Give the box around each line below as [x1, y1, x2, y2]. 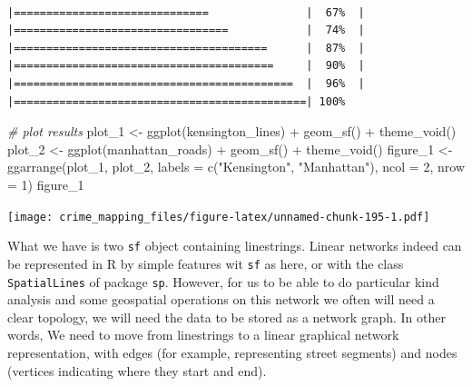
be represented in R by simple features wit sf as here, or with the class [7, 253, 404, 273]
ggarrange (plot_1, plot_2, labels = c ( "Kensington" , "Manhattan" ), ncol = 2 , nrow [7, 157, 465, 176]
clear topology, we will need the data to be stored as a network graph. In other [7, 307, 446, 326]
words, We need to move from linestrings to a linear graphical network [7, 325, 399, 344]
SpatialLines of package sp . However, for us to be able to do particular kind [7, 272, 439, 291]
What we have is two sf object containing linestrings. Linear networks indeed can [7, 236, 462, 255]
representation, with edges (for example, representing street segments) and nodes [7, 342, 457, 362]
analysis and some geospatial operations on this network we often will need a [7, 290, 435, 309]
